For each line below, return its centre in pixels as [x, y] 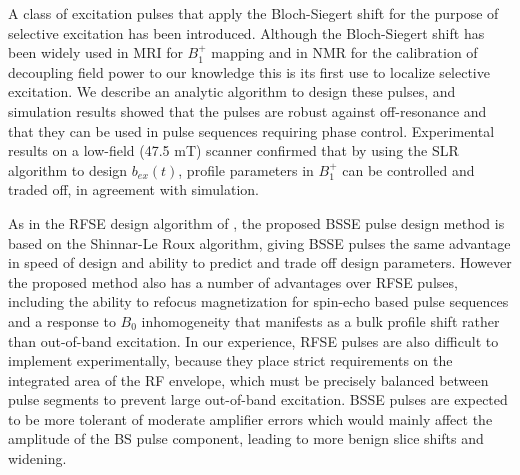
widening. [37, 458]
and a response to [62, 320]
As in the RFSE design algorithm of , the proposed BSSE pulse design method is [256, 222]
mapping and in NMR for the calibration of [344, 52]
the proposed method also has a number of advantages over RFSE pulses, [233, 281]
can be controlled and [408, 169]
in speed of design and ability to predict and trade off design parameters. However [260, 262]
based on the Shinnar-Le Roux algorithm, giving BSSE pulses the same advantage [259, 242]
